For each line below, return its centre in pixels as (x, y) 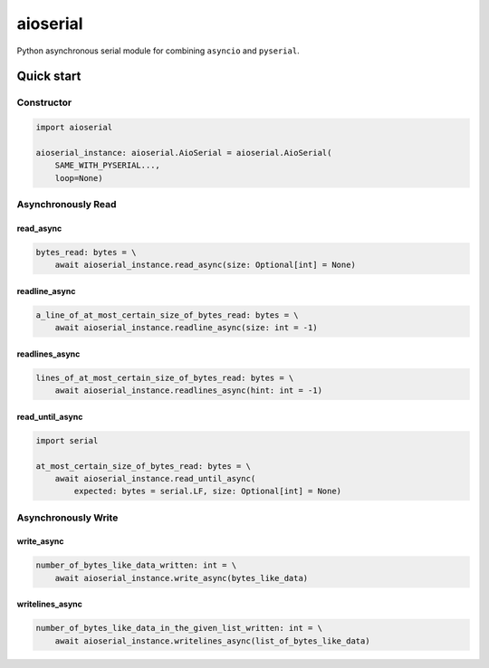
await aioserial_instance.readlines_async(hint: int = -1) (189, 391)
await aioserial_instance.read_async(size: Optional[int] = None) (206, 265)
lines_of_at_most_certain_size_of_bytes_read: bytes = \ (165, 377)
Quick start (49, 76)
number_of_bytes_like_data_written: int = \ (136, 565)
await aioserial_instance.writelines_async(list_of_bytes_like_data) (212, 641)
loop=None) (79, 178)
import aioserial (74, 128)
